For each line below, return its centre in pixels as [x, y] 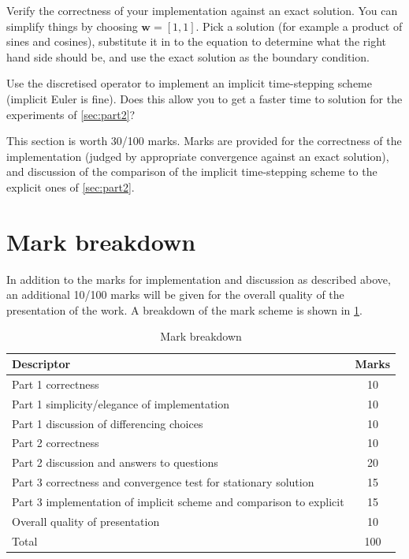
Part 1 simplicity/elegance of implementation [121, 403]
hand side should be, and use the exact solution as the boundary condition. [188, 56]
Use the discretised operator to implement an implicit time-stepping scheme [190, 83]
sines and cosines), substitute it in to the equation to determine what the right [196, 41]
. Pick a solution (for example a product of [299, 26]
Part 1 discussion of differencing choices [108, 423]
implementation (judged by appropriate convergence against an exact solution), [198, 156]
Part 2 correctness [56, 443]
